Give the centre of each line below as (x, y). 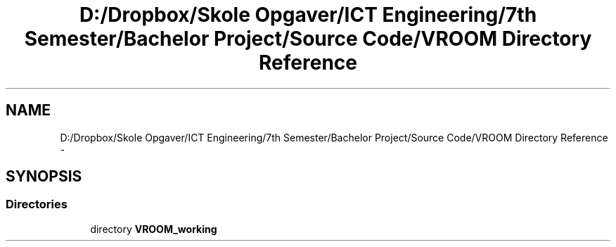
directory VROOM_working (154, 229)
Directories (37, 204)
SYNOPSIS (44, 177)
